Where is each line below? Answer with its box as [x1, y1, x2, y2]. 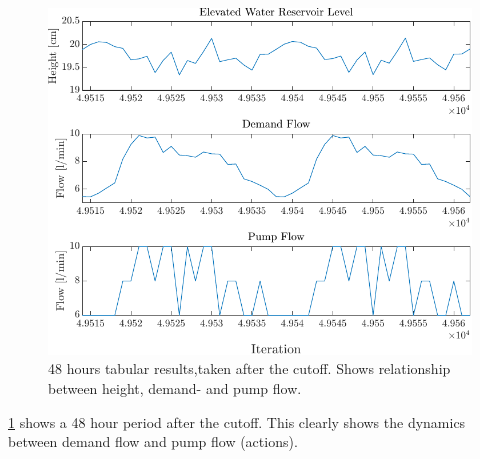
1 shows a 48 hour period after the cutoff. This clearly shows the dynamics [8, 411, 466, 432]
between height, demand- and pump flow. [48, 378, 302, 399]
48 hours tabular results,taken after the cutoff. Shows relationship [48, 358, 451, 379]
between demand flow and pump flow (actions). [8, 431, 298, 452]
